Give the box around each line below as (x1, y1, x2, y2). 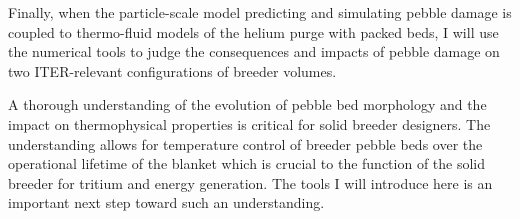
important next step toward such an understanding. (8, 192, 325, 213)
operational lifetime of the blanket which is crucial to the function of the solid (8, 153, 486, 174)
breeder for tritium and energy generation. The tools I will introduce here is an (8, 172, 493, 193)
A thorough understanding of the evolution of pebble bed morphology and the (8, 94, 487, 115)
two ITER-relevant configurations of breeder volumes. (8, 60, 337, 81)
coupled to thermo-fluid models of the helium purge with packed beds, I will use (8, 21, 499, 42)
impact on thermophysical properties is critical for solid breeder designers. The (8, 113, 491, 134)
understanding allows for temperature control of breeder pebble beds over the (8, 133, 483, 154)
